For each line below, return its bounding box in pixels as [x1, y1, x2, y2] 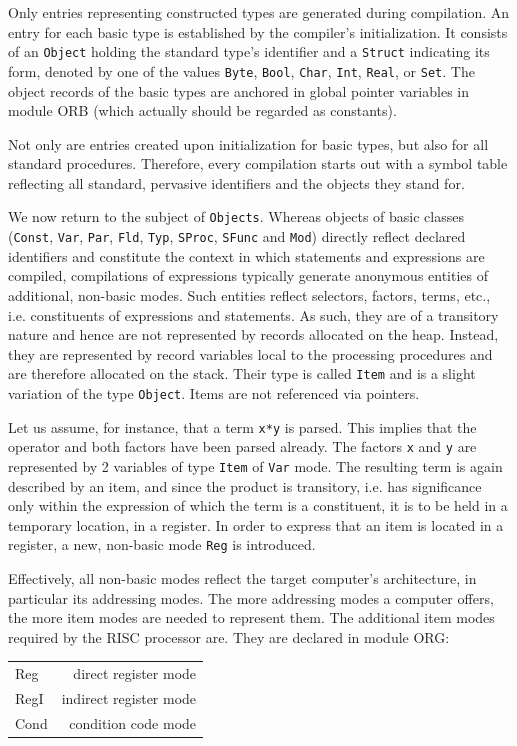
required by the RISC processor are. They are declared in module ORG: [8, 626, 450, 647]
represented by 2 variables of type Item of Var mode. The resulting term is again [8, 455, 503, 476]
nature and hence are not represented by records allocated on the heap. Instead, [8, 324, 499, 345]
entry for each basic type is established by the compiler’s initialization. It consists [8, 21, 508, 42]
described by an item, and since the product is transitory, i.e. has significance [8, 475, 482, 496]
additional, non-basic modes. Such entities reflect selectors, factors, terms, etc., [8, 284, 491, 305]
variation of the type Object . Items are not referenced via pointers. [8, 383, 420, 403]
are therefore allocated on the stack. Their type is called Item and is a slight [8, 363, 476, 384]
